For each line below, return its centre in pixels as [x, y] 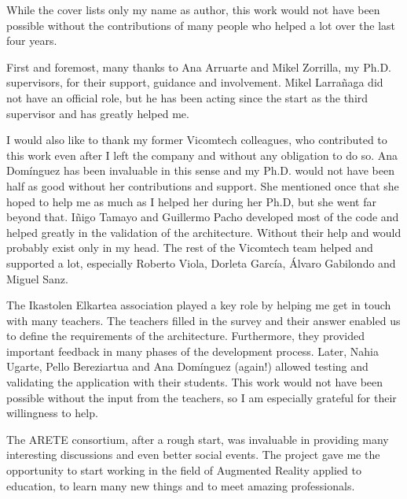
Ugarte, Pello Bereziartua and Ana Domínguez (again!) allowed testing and [187, 366]
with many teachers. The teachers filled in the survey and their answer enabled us [203, 320]
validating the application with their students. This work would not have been [195, 382]
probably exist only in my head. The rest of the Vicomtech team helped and [190, 248]
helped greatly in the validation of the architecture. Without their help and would [204, 232]
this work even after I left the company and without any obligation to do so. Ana [202, 155]
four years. [32, 41]
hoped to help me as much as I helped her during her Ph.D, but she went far [191, 201]
